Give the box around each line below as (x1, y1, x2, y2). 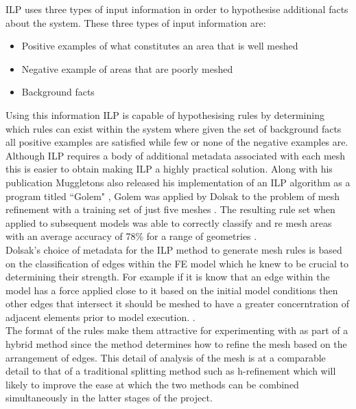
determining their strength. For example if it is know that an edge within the (5, 269, 330, 284)
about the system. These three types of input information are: (5, 15, 266, 30)
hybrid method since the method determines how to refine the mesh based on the (5, 337, 347, 351)
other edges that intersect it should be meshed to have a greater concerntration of (5, 296, 350, 311)
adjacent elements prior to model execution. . (5, 309, 195, 324)
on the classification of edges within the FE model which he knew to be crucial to (5, 256, 348, 270)
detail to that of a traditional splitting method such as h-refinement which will (5, 364, 336, 378)
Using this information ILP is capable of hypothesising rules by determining (5, 107, 324, 122)
